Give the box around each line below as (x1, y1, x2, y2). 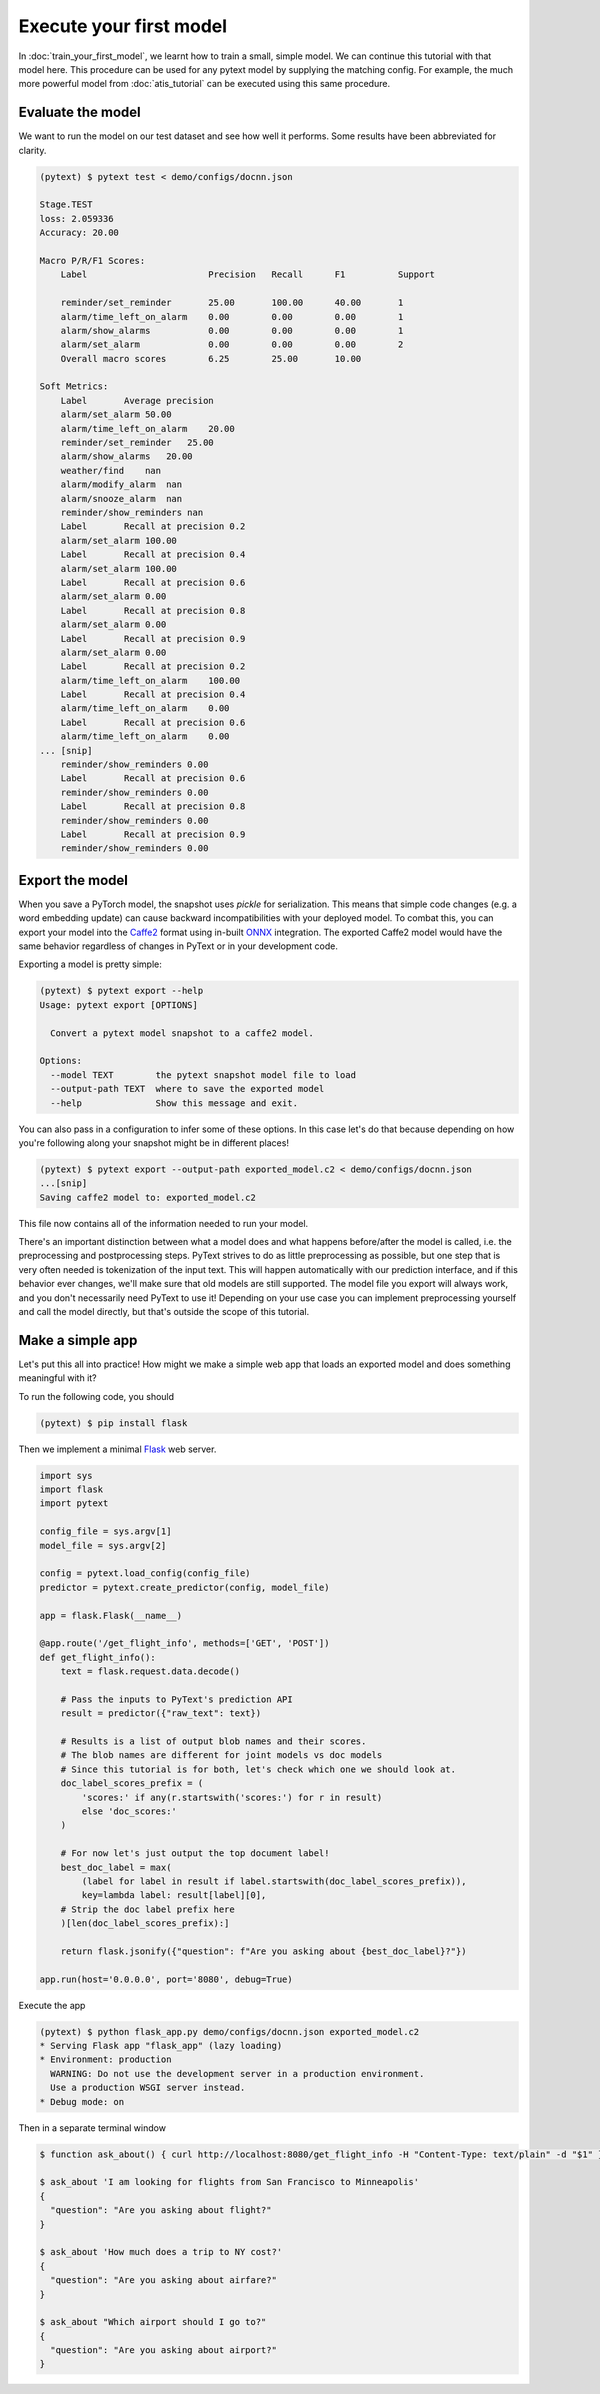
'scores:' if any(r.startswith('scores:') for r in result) (81, 1791, 383, 1803)
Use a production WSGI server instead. (50, 2082, 246, 2094)
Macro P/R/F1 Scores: (39, 255, 146, 266)
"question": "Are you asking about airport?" (50, 2345, 277, 2356)
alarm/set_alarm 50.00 (60, 409, 172, 420)
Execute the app (18, 1999, 86, 2011)
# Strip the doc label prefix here (60, 1903, 235, 1915)
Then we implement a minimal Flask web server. (18, 1443, 217, 1455)
